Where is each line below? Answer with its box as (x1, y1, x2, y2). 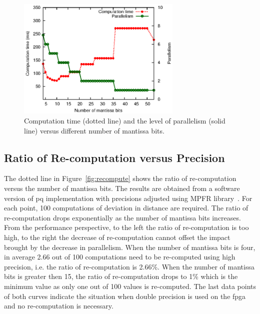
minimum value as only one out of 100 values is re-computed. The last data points (4, 280, 256, 291)
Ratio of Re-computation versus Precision (4, 149, 225, 165)
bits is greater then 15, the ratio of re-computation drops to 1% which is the (4, 271, 238, 281)
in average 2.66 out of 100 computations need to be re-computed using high (4, 251, 235, 262)
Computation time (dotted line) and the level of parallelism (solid (24, 115, 225, 125)
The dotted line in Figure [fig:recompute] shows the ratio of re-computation (4, 173, 236, 183)
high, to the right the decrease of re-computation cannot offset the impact (4, 231, 230, 242)
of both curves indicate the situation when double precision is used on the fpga (4, 290, 246, 301)
